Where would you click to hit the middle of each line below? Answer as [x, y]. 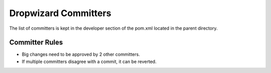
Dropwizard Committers [60, 13]
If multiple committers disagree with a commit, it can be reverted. [89, 61]
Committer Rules [36, 43]
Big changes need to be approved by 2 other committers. [81, 54]
